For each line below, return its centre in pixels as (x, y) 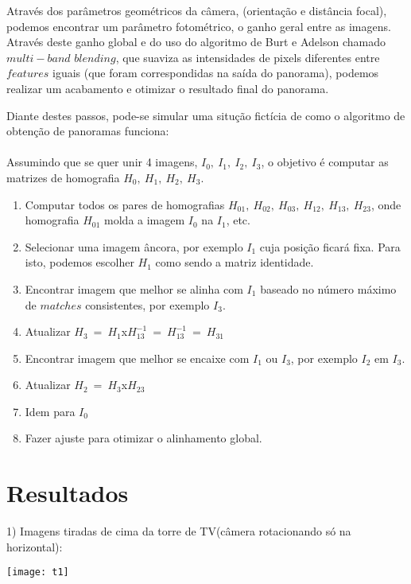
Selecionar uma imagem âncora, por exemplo (134, 246)
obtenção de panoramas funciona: (88, 131)
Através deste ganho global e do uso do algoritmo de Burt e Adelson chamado (196, 42)
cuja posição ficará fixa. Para (330, 246)
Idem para (50, 411)
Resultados (68, 493)
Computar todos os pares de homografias (125, 204)
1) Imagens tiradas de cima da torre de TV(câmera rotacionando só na (179, 531)
